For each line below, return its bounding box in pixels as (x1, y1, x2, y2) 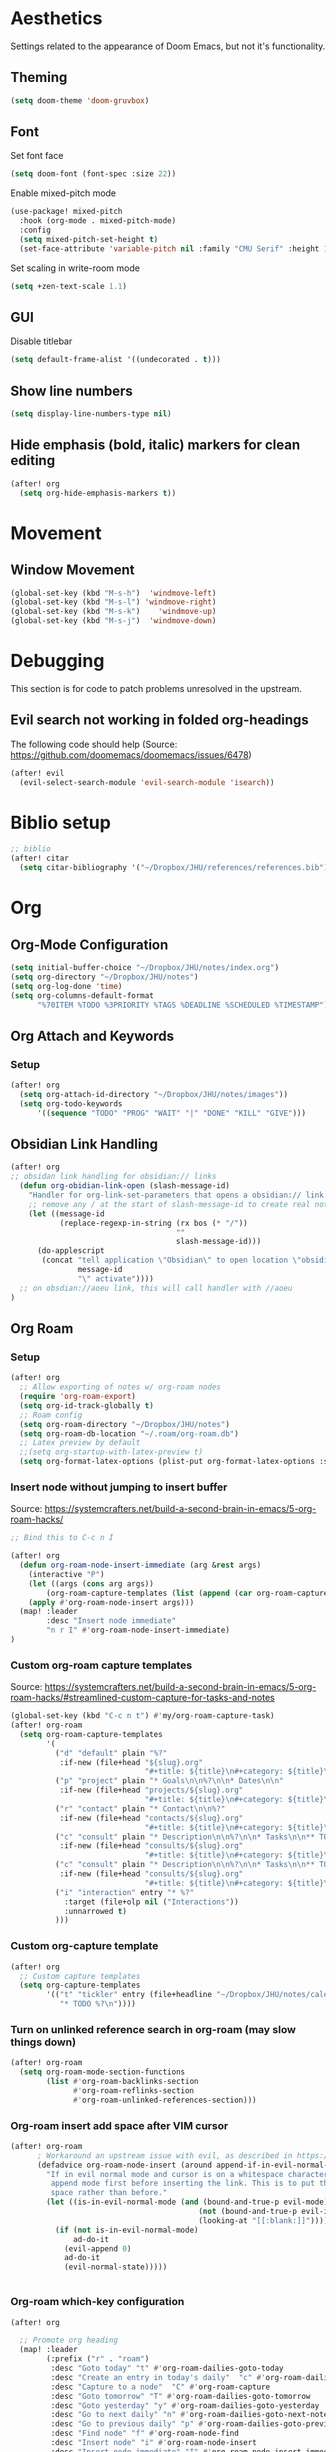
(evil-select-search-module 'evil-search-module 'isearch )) (19, 777, 275, 787)
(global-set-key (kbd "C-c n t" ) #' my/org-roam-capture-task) (10, 1711, 275, 1721)
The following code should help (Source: (10, 738, 178, 750)
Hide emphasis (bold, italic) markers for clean (10, 437, 301, 454)
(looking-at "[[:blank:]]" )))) (198, 2215, 329, 2226)
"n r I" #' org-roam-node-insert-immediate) (46, 1625, 230, 1636)
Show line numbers (10, 382, 133, 399)
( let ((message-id (28, 1208, 105, 1219)
